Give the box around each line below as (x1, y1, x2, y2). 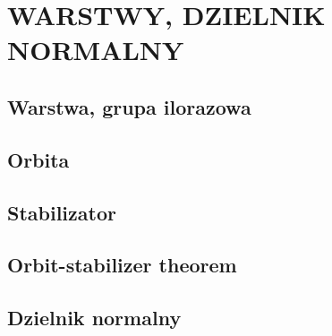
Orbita (7, 145, 70, 173)
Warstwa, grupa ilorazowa (7, 92, 251, 120)
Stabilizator (7, 198, 116, 226)
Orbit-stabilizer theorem (7, 251, 237, 279)
